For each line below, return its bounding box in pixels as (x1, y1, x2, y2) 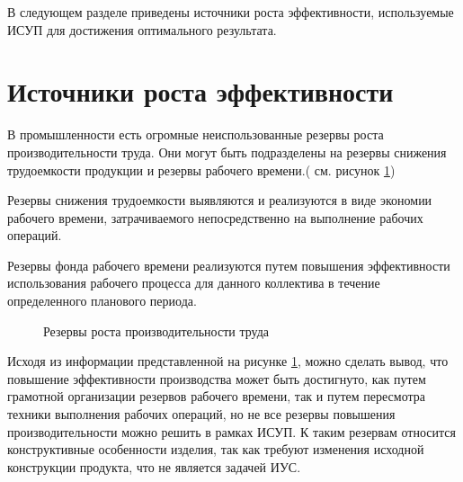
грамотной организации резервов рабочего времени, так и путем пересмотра (7, 387, 425, 406)
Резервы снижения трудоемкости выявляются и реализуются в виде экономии (7, 191, 432, 210)
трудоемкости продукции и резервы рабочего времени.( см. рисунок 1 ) (7, 160, 396, 179)
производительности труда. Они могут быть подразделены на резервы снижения (7, 142, 447, 161)
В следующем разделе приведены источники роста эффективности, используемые (7, 3, 454, 21)
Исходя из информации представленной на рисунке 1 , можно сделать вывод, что (7, 352, 449, 370)
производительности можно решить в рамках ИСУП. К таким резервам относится (7, 422, 456, 441)
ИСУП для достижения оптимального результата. (7, 20, 277, 39)
